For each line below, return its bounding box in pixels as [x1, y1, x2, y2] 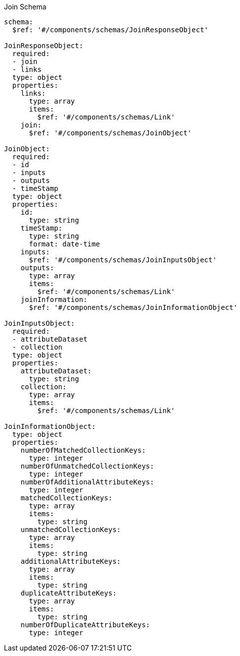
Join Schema [4, 2, 47, 11]
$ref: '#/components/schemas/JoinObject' [29, 129, 192, 137]
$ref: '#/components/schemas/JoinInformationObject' [29, 303, 238, 311]
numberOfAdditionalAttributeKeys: [20, 478, 154, 486]
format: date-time [29, 240, 100, 248]
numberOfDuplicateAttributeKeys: [20, 621, 150, 629]
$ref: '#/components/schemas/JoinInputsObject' [29, 256, 217, 264]
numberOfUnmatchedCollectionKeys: [20, 462, 154, 470]
